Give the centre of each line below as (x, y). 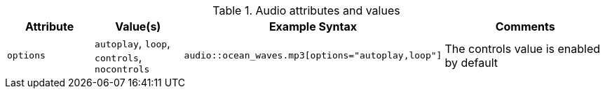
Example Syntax (313, 26)
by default (471, 62)
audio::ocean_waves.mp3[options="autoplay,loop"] (313, 55)
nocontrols (122, 69)
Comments (525, 26)
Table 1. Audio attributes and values (306, 10)
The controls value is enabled (523, 48)
